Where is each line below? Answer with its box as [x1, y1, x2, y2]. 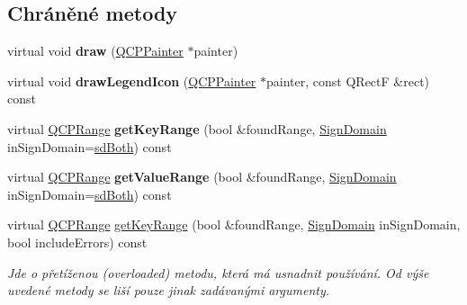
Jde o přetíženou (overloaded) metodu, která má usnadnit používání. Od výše [7, 263, 429, 282]
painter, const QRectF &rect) [266, 71, 430, 90]
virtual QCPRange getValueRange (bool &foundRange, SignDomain [7, 167, 397, 186]
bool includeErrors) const [7, 232, 148, 251]
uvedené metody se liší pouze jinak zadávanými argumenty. [7, 281, 330, 300]
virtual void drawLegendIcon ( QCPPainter [7, 71, 256, 90]
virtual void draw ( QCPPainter [7, 41, 184, 60]
